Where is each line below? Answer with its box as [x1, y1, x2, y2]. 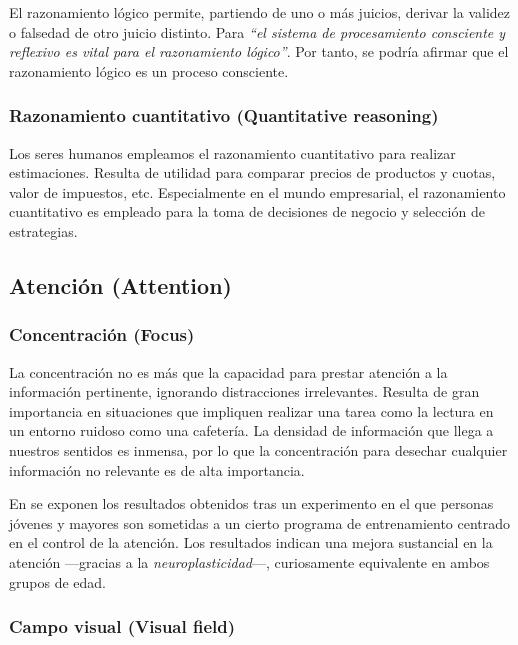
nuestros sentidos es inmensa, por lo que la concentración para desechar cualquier [9, 439, 508, 460]
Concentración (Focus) [9, 322, 195, 347]
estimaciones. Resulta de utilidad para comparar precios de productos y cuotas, [9, 162, 496, 183]
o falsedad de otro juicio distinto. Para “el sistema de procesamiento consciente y [9, 21, 506, 42]
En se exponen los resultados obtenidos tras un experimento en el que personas [9, 493, 494, 514]
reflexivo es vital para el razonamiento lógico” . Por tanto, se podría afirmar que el [9, 41, 509, 62]
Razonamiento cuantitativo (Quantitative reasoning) [9, 103, 439, 128]
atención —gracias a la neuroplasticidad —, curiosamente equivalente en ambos [9, 551, 490, 572]
